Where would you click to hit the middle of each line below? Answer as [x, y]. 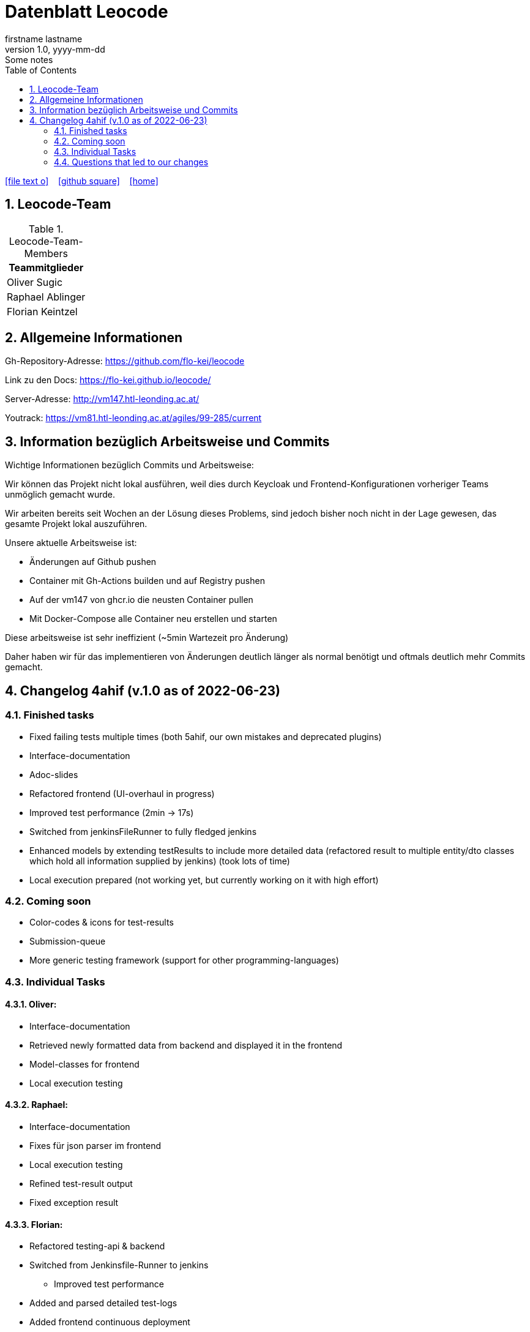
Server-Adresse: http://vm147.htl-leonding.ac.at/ [102, 399]
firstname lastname [44, 39]
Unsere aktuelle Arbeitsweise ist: [71, 543]
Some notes [29, 59]
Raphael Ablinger [46, 297]
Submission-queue [68, 941]
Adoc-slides [54, 774]
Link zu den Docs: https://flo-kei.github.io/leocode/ [108, 380]
